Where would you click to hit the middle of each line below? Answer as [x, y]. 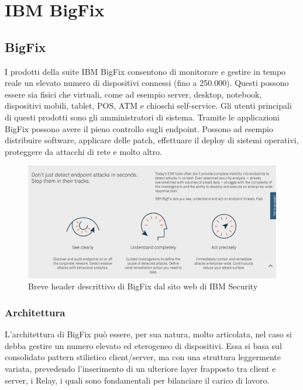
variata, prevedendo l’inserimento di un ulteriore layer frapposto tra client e [140, 369]
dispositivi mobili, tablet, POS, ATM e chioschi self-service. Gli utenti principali [148, 106]
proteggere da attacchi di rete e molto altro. [83, 151]
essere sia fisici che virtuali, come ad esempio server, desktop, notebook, [133, 94]
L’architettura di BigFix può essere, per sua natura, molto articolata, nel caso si [148, 334]
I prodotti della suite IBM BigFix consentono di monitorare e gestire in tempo [145, 71]
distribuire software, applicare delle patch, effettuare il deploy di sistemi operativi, [152, 140]
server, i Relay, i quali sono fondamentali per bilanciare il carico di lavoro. [137, 380]
